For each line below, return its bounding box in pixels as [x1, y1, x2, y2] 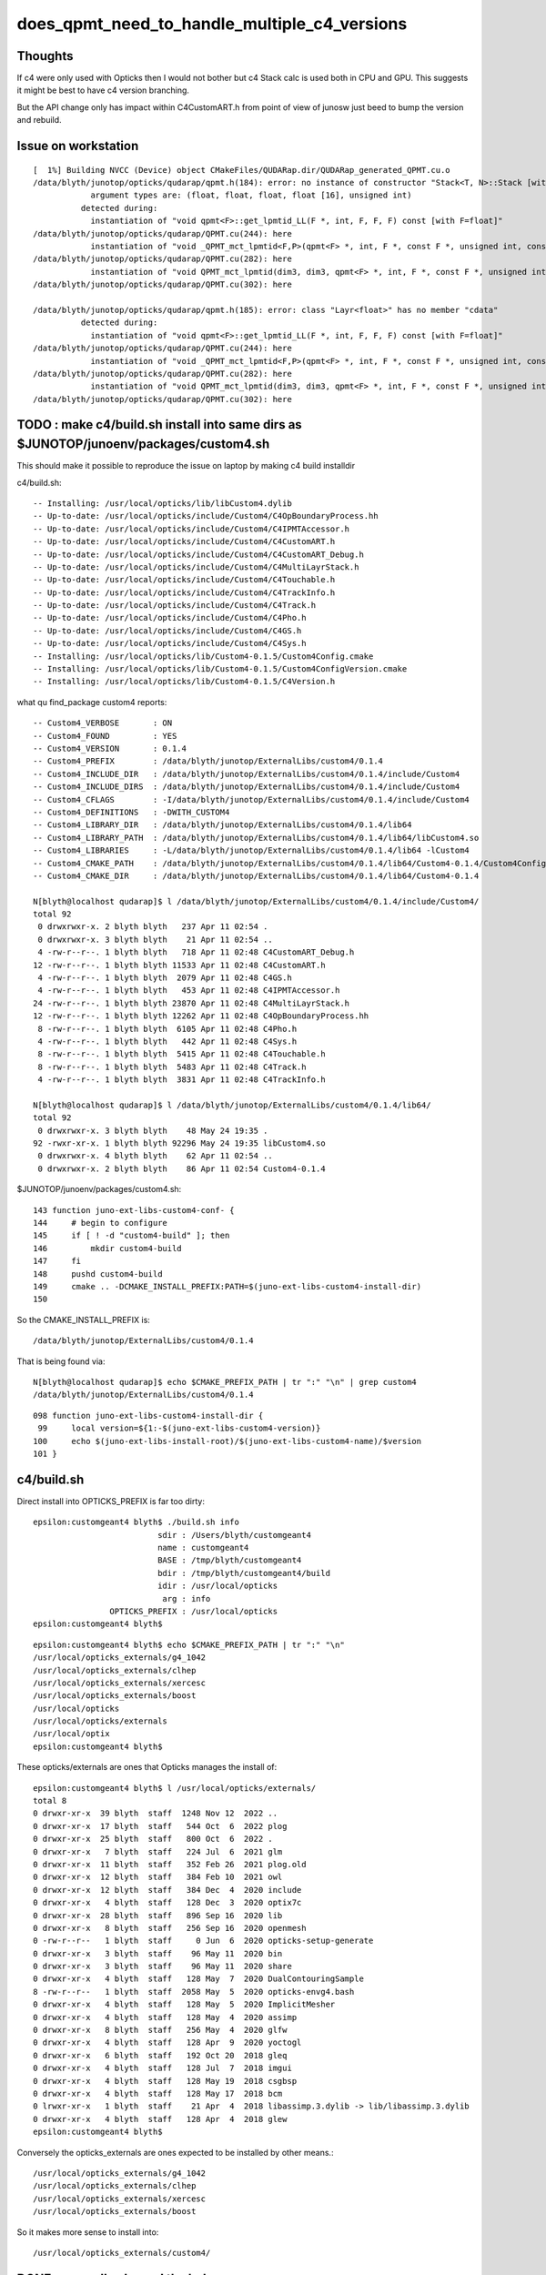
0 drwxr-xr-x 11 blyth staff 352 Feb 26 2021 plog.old [33, 1859, 307, 1869]
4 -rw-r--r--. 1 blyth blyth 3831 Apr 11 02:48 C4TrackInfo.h [37, 1075, 327, 1085]
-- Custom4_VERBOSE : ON [33, 718, 173, 728]
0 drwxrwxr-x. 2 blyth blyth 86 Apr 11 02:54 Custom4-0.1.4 [37, 1163, 327, 1174]
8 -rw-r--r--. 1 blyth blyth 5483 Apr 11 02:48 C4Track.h [37, 1061, 307, 1072]
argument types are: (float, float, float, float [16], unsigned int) [90, 190, 412, 200]
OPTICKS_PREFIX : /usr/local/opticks [109, 1606, 278, 1616]
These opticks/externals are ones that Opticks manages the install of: [16, 1762, 278, 1773]
